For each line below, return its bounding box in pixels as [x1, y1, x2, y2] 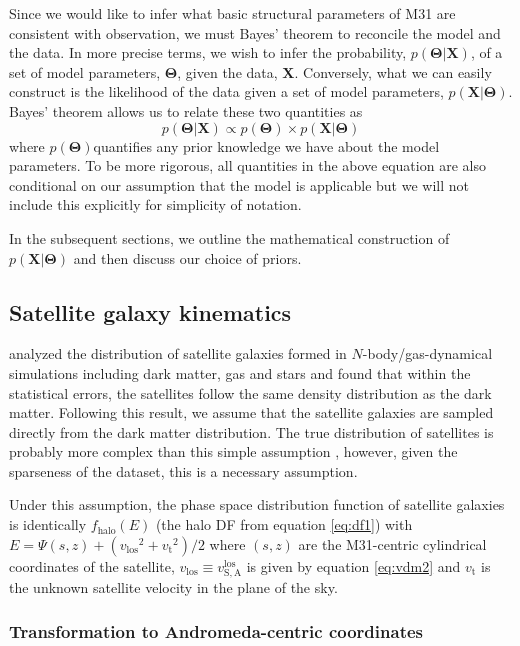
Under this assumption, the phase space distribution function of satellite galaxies [9, 494, 505, 515]
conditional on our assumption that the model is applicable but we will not [9, 174, 469, 195]
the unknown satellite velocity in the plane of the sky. [9, 576, 338, 597]
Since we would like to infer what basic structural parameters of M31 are [9, 3, 456, 23]
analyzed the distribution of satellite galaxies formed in [9, 343, 347, 364]
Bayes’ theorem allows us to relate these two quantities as [9, 100, 363, 121]
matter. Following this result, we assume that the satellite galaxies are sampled [9, 402, 494, 423]
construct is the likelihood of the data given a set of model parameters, [9, 81, 444, 102]
